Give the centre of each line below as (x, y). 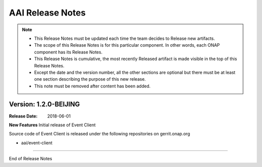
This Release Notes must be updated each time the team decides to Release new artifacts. (125, 38)
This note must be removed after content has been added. (92, 86)
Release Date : (23, 116)
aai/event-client (37, 143)
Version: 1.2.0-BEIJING (44, 104)
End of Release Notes (31, 159)
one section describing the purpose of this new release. (90, 79)
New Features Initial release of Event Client (52, 125)
